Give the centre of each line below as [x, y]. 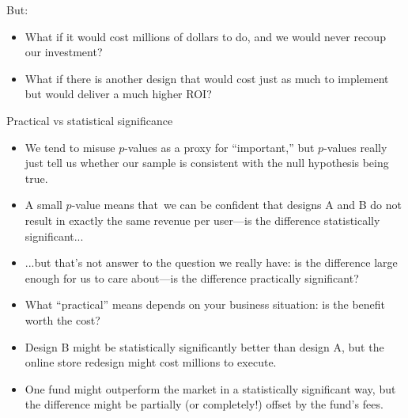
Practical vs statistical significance [90, 120]
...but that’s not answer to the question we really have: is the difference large [211, 262]
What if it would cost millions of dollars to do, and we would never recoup [205, 36]
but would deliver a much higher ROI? [118, 94]
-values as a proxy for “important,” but [219, 147]
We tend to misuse [70, 147]
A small [43, 205]
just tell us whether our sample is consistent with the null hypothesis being [207, 163]
